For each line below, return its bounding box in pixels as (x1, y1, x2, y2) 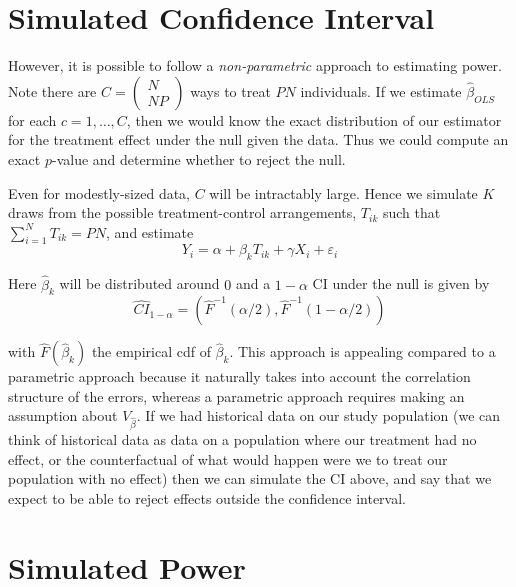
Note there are (8, 80, 97, 101)
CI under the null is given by (312, 273, 490, 294)
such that (382, 202, 441, 223)
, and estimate (106, 221, 194, 242)
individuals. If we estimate (300, 80, 462, 101)
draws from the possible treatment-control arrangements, (8, 202, 357, 223)
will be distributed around (59, 273, 220, 294)
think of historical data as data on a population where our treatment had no (8, 429, 477, 450)
